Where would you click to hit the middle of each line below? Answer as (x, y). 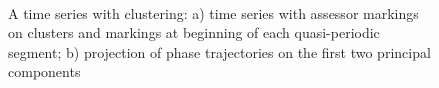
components (44, 71)
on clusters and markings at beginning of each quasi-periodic (194, 32)
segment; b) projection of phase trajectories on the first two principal (219, 51)
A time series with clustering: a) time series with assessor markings (213, 12)
